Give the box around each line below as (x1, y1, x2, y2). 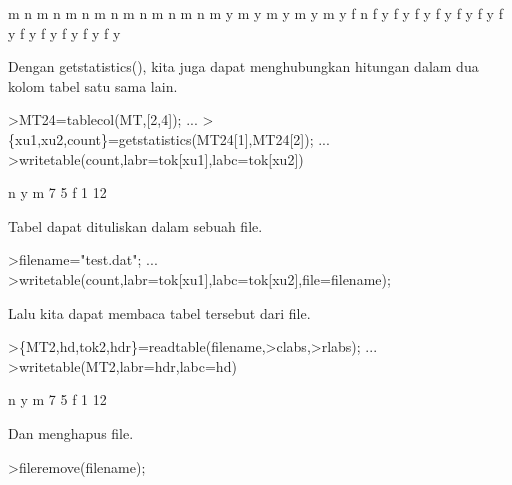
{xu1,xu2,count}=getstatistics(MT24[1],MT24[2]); (8, 128, 314, 149)
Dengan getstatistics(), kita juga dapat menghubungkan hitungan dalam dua (8, 56, 479, 77)
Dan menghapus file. (8, 422, 134, 443)
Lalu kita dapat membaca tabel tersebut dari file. (8, 302, 311, 323)
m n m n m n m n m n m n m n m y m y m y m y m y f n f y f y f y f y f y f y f (8, 3, 503, 23)
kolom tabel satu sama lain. (8, 75, 178, 96)
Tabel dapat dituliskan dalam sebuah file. (8, 215, 263, 236)
